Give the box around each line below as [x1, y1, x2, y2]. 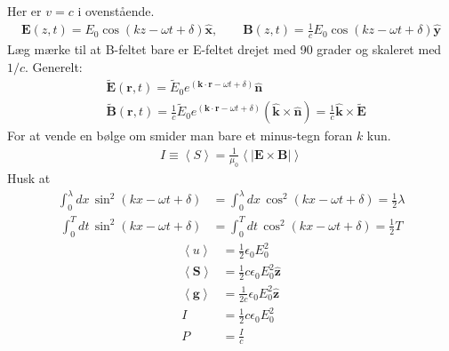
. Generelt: [25, 57, 83, 76]
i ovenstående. [77, 2, 155, 20]
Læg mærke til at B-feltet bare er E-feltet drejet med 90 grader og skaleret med [7, 39, 442, 58]
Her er [7, 2, 42, 20]
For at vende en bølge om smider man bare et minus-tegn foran [7, 126, 353, 145]
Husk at [7, 169, 51, 187]
